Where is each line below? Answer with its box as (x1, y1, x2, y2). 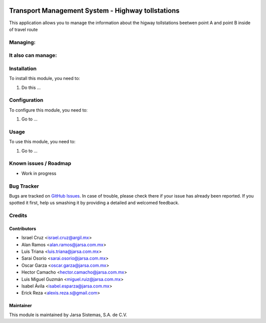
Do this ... (21, 84, 41, 90)
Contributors (9, 225, 36, 232)
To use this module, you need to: (9, 139, 76, 145)
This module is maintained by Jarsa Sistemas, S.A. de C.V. (9, 312, 128, 318)
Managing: (9, 39, 36, 45)
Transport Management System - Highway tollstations (9, 6, 180, 15)
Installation (9, 65, 37, 72)
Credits (9, 212, 27, 219)
